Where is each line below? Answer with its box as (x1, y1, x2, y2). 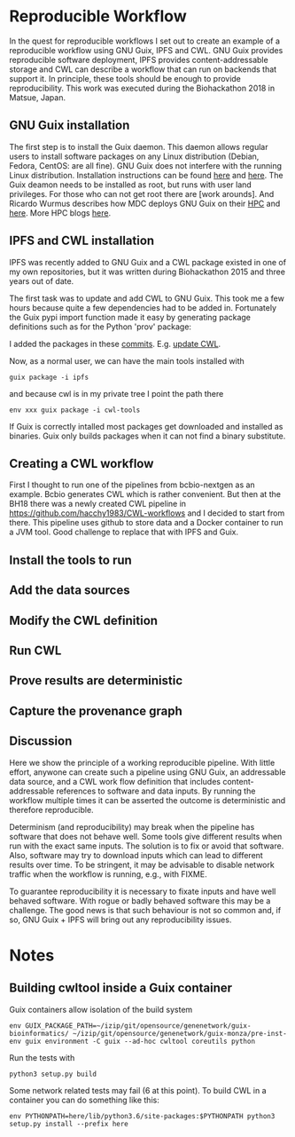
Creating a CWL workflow (9, 455, 154, 471)
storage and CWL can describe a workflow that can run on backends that (9, 64, 277, 75)
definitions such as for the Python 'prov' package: (9, 321, 192, 332)
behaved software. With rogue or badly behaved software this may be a (9, 895, 271, 906)
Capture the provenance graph (9, 703, 183, 718)
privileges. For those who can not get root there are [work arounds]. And (9, 188, 275, 199)
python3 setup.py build (9, 1070, 97, 1078)
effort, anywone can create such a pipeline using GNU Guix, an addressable (9, 766, 286, 778)
